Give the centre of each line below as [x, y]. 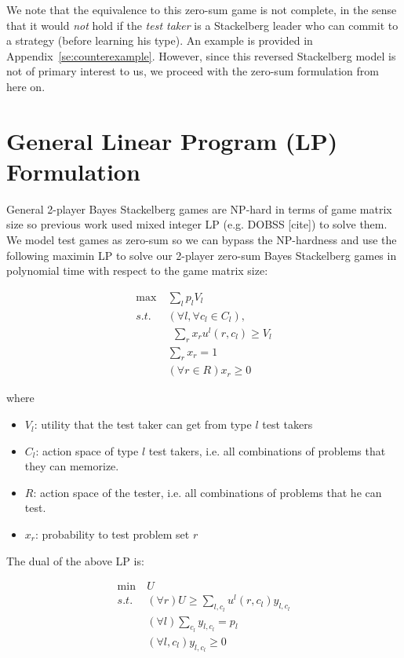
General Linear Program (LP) [172, 140]
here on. [26, 86]
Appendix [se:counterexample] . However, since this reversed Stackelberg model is [201, 55]
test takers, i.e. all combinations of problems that [267, 450]
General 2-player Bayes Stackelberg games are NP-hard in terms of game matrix [199, 208]
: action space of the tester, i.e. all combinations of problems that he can [207, 492]
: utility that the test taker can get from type [143, 424]
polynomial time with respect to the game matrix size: [137, 271]
